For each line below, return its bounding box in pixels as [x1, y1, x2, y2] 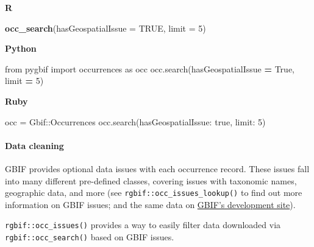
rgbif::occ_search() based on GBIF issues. [5, 231, 174, 243]
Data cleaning [5, 139, 64, 151]
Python [5, 42, 37, 55]
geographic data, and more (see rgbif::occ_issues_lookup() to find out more [5, 186, 302, 199]
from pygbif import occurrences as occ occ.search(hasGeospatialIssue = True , [5, 62, 295, 75]
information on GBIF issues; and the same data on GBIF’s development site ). [5, 198, 296, 210]
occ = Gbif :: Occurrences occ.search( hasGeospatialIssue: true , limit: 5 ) [5, 115, 266, 128]
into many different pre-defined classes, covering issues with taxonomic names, [5, 174, 297, 187]
